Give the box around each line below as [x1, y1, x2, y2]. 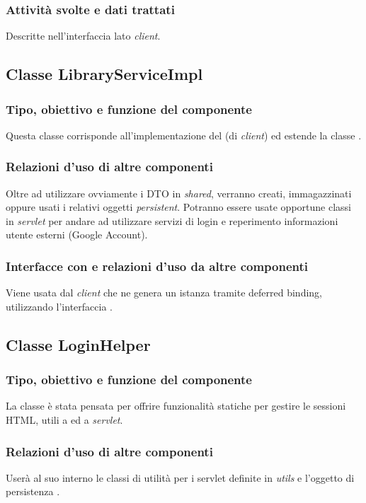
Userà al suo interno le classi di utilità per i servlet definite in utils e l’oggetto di [6, 470, 355, 485]
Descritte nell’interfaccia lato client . [6, 28, 161, 43]
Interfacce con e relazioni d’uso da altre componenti [6, 257, 309, 274]
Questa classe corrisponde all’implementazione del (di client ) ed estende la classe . [6, 127, 362, 142]
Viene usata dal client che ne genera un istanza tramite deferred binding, [6, 285, 322, 300]
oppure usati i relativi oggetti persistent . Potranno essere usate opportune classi [6, 200, 351, 214]
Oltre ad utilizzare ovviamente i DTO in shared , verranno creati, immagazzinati [6, 185, 352, 200]
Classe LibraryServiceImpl [6, 63, 203, 85]
